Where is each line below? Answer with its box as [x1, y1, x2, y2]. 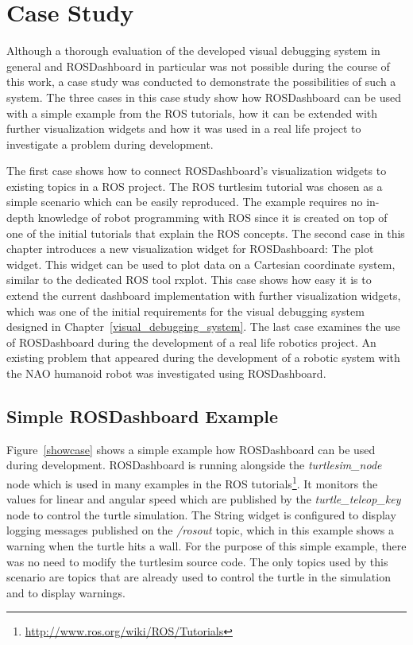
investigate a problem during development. [6, 135, 214, 152]
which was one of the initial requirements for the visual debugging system [6, 302, 365, 319]
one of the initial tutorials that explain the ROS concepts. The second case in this [6, 224, 405, 241]
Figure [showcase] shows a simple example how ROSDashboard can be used [6, 441, 376, 457]
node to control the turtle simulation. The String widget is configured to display [6, 506, 396, 523]
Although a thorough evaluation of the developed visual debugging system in [6, 42, 380, 59]
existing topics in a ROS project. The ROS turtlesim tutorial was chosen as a [6, 177, 383, 194]
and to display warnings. [6, 584, 125, 600]
